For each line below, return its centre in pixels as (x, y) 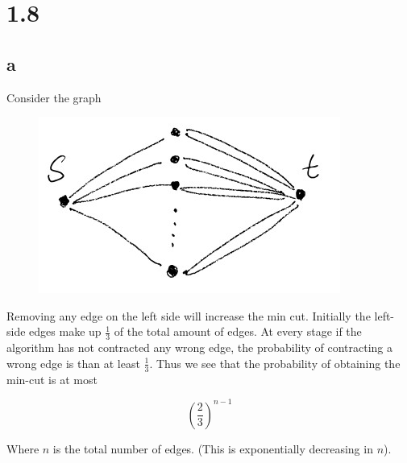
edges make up (65, 331)
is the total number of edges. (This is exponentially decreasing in (213, 448)
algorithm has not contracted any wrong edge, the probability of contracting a (200, 347)
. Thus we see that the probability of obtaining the (275, 363)
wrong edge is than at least (73, 363)
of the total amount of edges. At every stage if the (238, 331)
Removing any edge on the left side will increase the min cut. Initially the (189, 315)
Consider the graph (54, 97)
